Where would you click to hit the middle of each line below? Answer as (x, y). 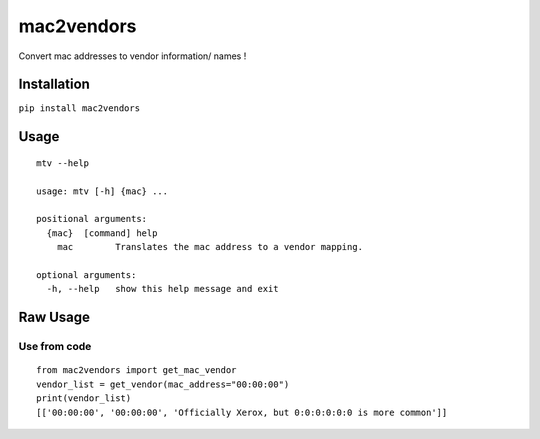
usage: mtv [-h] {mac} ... (102, 191)
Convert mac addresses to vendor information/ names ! (132, 56)
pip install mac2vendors (79, 108)
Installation (54, 84)
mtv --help (63, 163)
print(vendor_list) (84, 398)
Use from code (55, 347)
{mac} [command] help (102, 233)
